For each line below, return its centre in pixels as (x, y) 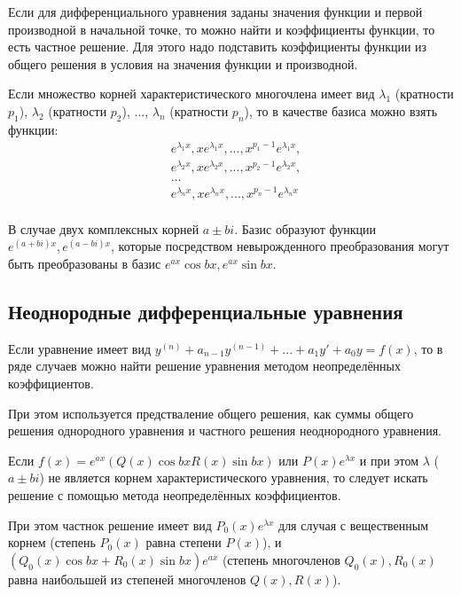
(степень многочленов (281, 559)
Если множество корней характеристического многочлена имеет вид (191, 94)
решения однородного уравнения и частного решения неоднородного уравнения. (225, 431)
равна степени (184, 542)
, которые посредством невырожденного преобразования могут (280, 246)
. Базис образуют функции (305, 228)
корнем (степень (52, 542)
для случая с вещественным (354, 525)
